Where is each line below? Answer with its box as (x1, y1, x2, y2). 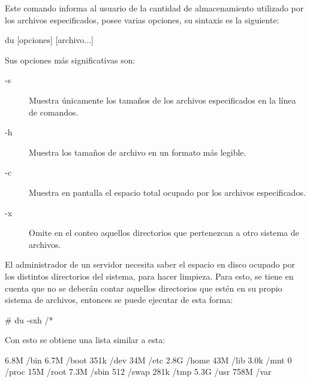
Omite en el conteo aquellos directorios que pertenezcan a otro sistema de (29, 226, 299, 239)
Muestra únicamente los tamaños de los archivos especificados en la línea (29, 93, 296, 106)
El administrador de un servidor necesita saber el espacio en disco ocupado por (5, 258, 295, 271)
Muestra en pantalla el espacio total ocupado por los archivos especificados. (29, 186, 306, 198)
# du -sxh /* (5, 313, 53, 326)
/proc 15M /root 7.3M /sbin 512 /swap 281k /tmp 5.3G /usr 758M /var (5, 365, 272, 378)
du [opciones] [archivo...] (5, 34, 94, 46)
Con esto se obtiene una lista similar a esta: (5, 334, 165, 346)
